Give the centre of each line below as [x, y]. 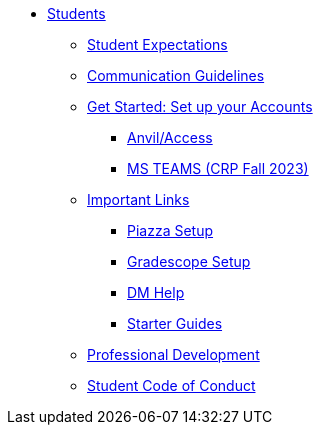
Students [76, 13]
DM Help [156, 292]
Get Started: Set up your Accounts [200, 106]
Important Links [138, 199]
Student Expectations [157, 44]
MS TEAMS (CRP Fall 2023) [218, 168]
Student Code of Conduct [171, 385]
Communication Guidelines [176, 75]
